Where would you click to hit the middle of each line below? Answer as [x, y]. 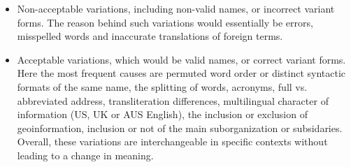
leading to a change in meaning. [85, 155]
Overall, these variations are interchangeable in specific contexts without [172, 141]
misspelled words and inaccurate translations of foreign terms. [150, 36]
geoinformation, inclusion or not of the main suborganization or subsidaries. [180, 128]
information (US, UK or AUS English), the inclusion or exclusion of [162, 114]
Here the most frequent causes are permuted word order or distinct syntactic [181, 73]
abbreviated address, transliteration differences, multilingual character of [173, 100]
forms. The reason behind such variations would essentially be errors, [165, 22]
